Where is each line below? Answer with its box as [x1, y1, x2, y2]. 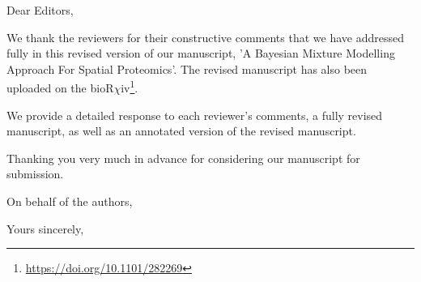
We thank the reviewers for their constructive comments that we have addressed [6, 28, 404, 45]
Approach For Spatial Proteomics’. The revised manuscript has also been [6, 60, 368, 77]
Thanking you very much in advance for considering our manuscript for [6, 149, 360, 166]
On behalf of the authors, [6, 193, 133, 209]
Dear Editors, [6, 2, 74, 18]
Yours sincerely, [6, 220, 84, 237]
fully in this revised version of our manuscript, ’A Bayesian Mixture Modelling [6, 45, 395, 62]
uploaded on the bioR [6, 79, 114, 96]
